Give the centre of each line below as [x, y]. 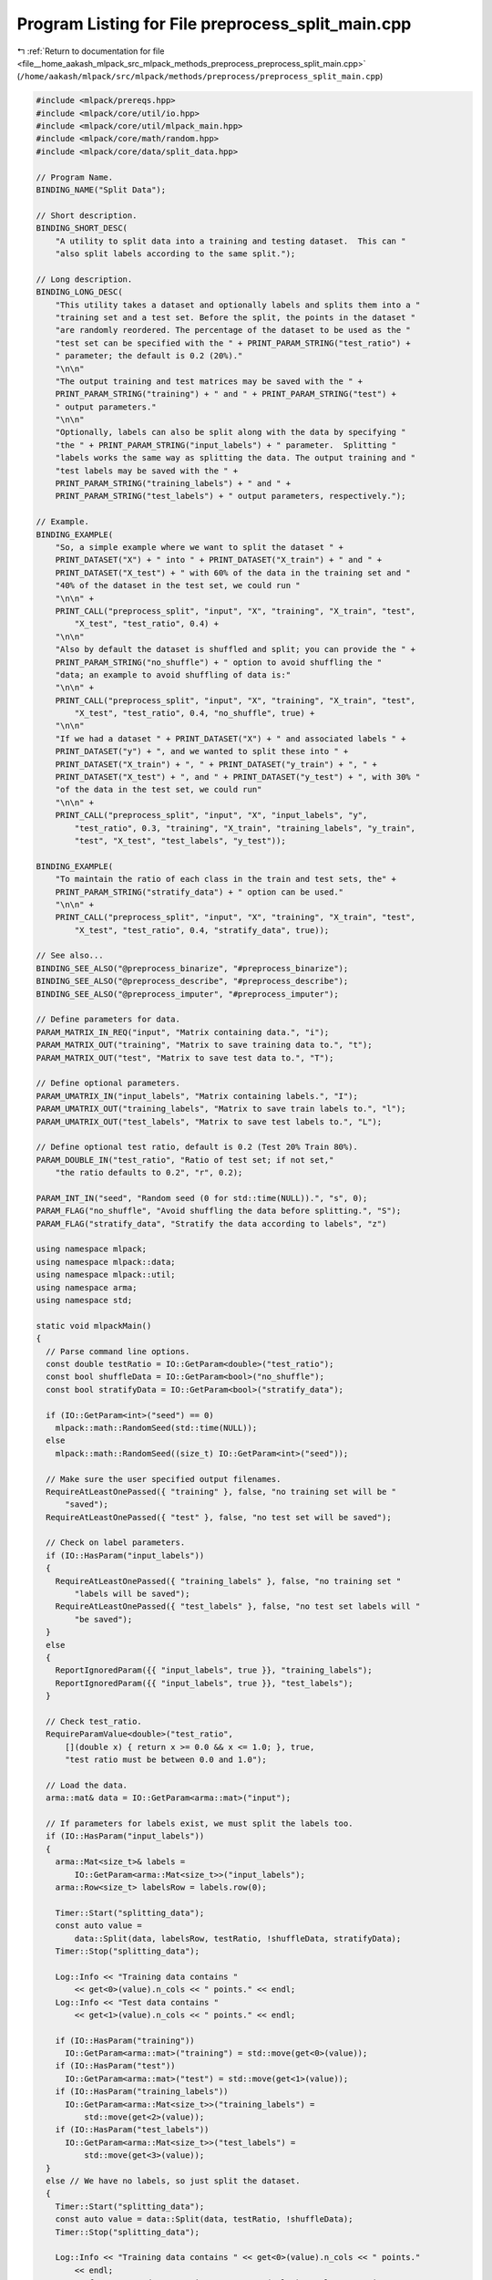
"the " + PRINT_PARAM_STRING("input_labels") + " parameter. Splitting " [225, 445]
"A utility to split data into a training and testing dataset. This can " [231, 241]
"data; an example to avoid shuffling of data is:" [173, 674]
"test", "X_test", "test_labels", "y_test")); [180, 840]
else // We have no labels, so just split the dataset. [173, 2181]
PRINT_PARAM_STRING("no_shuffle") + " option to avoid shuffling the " [219, 662]
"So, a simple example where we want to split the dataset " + [200, 547]
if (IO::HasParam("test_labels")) [132, 2130]
